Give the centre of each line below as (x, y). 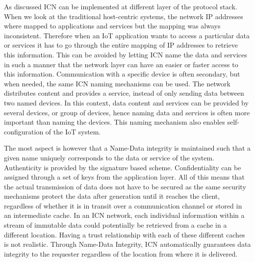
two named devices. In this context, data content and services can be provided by (126, 102)
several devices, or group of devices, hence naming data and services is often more (127, 112)
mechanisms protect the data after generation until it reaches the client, (112, 196)
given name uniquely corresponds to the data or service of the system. (109, 157)
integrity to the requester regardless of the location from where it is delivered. (121, 253)
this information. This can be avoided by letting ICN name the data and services (126, 54)
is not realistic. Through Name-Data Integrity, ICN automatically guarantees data (127, 244)
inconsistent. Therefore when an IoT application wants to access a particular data (127, 35)
